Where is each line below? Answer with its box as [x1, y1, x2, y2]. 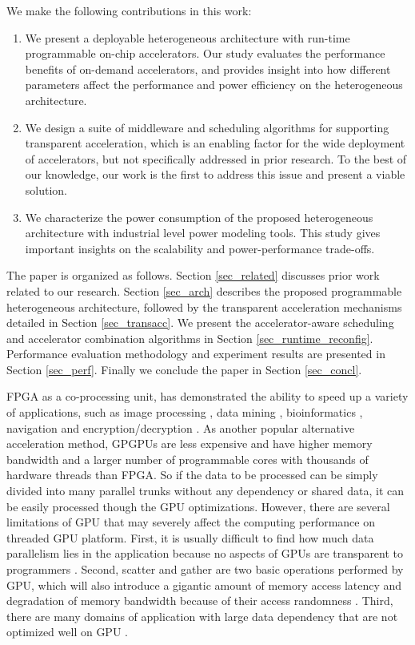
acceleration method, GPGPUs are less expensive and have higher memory [6, 435, 373, 452]
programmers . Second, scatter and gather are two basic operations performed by [6, 561, 404, 577]
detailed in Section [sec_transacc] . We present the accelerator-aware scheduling [6, 314, 394, 331]
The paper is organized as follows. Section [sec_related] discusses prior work [6, 267, 380, 284]
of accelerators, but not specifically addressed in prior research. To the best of [25, 150, 407, 167]
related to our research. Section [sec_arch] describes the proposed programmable [6, 282, 402, 299]
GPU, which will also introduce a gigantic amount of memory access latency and [6, 576, 402, 593]
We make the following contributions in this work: [6, 2, 252, 18]
